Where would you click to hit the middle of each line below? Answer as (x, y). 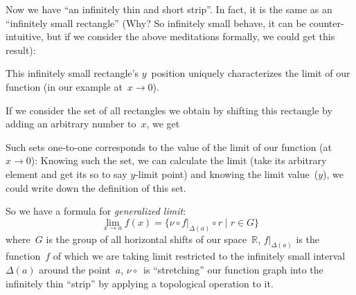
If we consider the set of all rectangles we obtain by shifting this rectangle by (169, 110)
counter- (327, 23)
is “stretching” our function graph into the (233, 270)
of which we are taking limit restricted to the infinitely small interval (199, 256)
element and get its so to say (66, 173)
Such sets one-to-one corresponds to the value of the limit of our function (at (169, 146)
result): (21, 50)
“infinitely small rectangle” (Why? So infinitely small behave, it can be (156, 23)
